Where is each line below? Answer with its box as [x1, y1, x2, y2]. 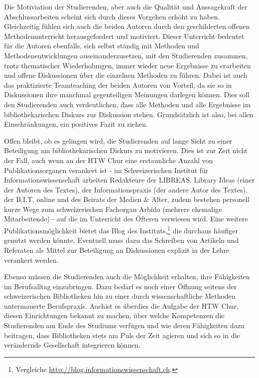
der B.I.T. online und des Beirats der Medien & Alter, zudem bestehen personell [4, 194, 250, 204]
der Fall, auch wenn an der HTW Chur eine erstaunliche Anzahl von [4, 155, 213, 165]
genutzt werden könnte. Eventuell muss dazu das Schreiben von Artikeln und [4, 235, 239, 245]
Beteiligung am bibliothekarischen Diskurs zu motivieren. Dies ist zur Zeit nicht [4, 145, 248, 156]
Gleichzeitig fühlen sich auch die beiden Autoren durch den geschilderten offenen [4, 21, 250, 31]
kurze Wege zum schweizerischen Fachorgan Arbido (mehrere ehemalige [4, 203, 222, 214]
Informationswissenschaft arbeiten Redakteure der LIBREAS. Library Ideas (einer [4, 175, 255, 185]
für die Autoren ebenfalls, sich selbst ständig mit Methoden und [4, 40, 199, 51]
